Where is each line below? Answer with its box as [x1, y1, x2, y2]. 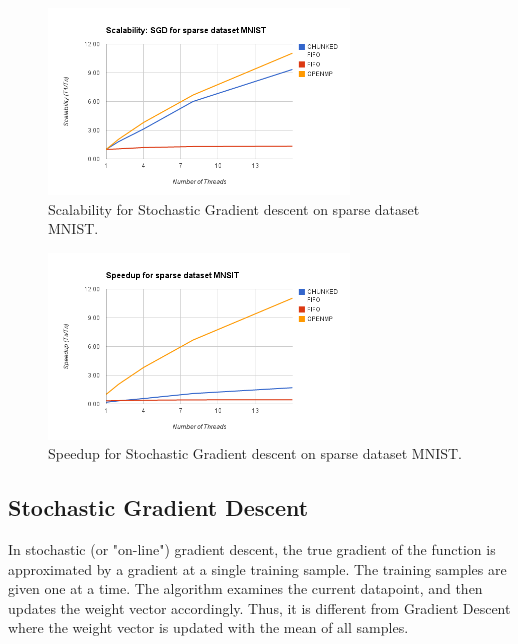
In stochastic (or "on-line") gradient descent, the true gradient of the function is [8, 539, 496, 560]
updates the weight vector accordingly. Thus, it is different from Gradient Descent [8, 597, 511, 618]
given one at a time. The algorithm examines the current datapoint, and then [8, 578, 483, 599]
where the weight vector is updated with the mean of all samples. [8, 617, 409, 638]
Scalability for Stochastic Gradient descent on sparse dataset [48, 198, 420, 219]
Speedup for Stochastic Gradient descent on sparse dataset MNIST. [48, 443, 462, 464]
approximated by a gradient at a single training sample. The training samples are [8, 558, 507, 579]
